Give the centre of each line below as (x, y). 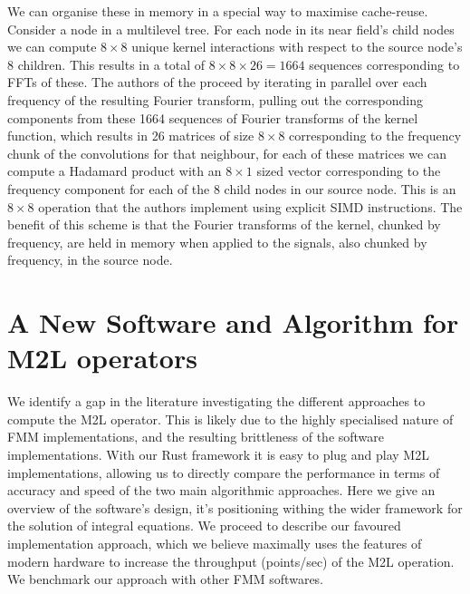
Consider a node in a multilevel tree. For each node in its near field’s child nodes (231, 29)
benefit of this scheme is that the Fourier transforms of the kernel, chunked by (224, 224)
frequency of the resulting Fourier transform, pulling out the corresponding (215, 99)
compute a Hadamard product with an (115, 171)
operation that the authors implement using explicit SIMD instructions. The (250, 206)
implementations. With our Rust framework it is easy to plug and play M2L (218, 454)
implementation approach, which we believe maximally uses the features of (215, 543)
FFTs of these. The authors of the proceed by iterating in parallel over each (217, 82)
